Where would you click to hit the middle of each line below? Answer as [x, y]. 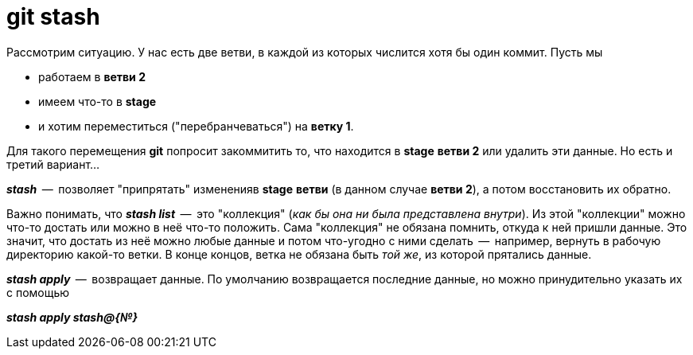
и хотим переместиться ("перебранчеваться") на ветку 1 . [196, 126]
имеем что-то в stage [97, 101]
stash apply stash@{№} [72, 317]
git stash [53, 17]
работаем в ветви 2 [92, 76]
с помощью [38, 292]
